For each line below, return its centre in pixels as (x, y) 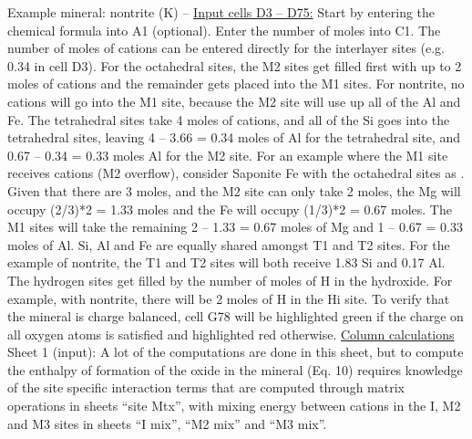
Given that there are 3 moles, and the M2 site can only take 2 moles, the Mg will (234, 190)
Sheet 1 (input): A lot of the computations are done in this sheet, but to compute (236, 352)
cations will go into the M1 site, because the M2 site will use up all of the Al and (234, 101)
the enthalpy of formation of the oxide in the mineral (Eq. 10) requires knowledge (235, 369)
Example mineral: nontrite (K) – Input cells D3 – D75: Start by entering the (221, 12)
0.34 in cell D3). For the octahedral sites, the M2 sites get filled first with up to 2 (235, 65)
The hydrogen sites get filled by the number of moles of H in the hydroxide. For (230, 280)
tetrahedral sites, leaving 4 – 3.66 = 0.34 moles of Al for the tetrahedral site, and (234, 137)
